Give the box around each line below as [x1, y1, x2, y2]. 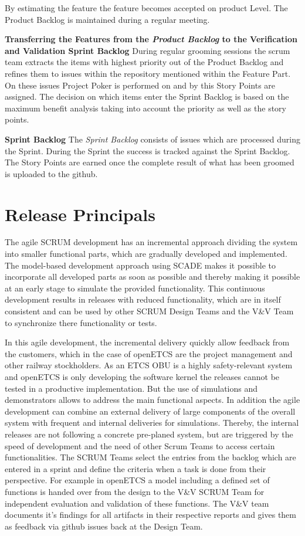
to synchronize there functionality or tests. [5, 316, 157, 328]
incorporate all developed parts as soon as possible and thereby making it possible [5, 270, 300, 283]
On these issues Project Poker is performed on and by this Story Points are [5, 79, 276, 91]
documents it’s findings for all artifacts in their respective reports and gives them [5, 508, 296, 521]
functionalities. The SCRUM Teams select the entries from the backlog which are [5, 451, 296, 463]
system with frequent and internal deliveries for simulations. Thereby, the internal [5, 416, 299, 429]
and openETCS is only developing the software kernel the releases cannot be [5, 370, 280, 382]
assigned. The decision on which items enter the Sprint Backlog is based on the [5, 90, 289, 103]
